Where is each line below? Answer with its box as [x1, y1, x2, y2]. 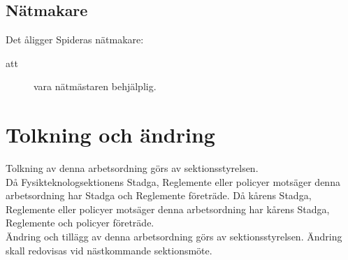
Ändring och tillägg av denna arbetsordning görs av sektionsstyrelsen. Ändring [6, 229, 342, 244]
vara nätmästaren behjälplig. [34, 79, 157, 94]
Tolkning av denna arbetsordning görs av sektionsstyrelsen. [6, 161, 259, 175]
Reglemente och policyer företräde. [6, 215, 154, 230]
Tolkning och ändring [6, 120, 215, 149]
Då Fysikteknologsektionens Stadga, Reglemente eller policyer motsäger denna [6, 174, 340, 189]
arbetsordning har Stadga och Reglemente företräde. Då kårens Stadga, [6, 188, 312, 203]
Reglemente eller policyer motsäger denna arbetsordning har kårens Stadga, [6, 201, 330, 216]
